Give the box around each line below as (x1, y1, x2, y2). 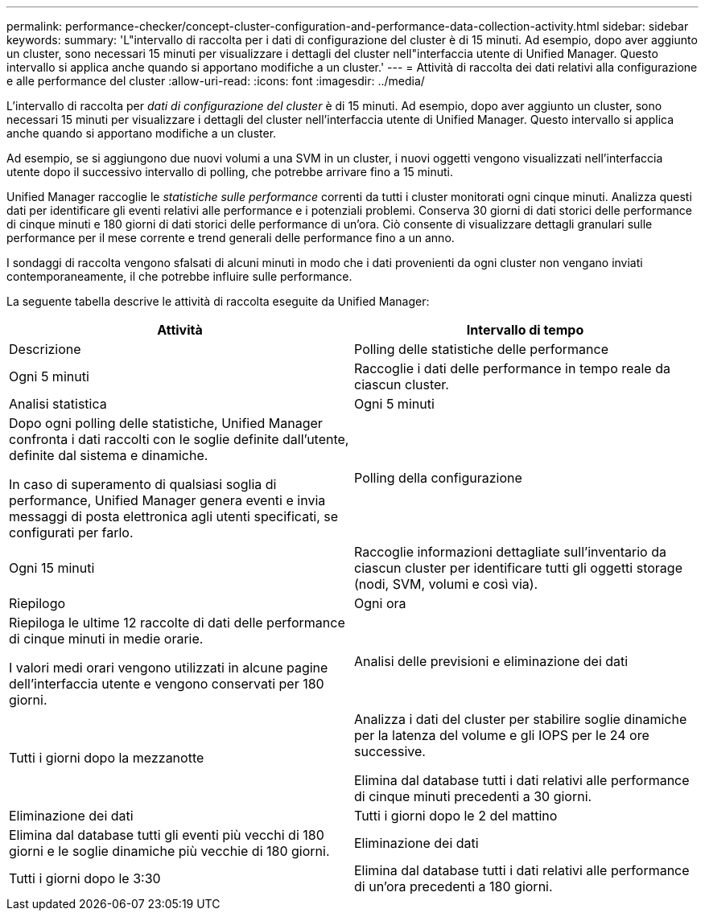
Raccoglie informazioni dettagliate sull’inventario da (354, 544, 666, 560)
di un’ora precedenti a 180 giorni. (354, 878, 553, 894)
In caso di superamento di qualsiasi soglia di (9, 476, 277, 492)
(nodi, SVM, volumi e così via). (354, 576, 538, 592)
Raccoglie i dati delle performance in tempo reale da (354, 360, 670, 376)
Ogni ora (354, 595, 406, 611)
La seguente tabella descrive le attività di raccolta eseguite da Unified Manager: (6, 294, 430, 308)
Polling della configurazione (354, 470, 522, 486)
